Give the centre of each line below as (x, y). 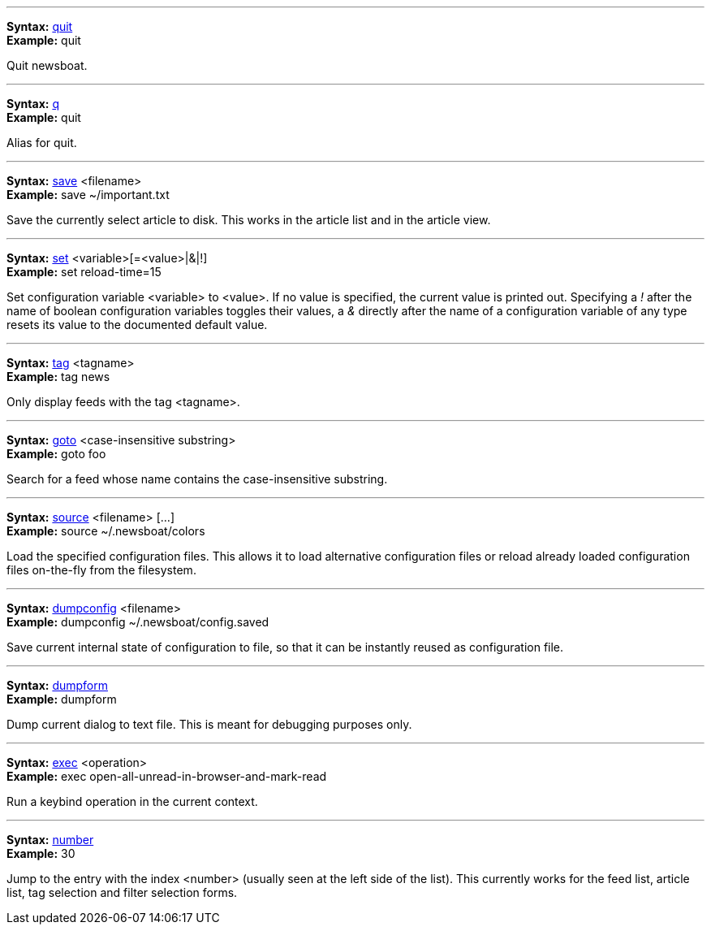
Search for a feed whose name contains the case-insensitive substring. (197, 479)
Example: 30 (41, 853)
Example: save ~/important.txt (88, 195)
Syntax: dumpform (57, 685)
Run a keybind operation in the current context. (132, 801)
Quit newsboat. (47, 65)
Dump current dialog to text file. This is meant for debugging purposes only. (209, 724)
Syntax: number (50, 840)
